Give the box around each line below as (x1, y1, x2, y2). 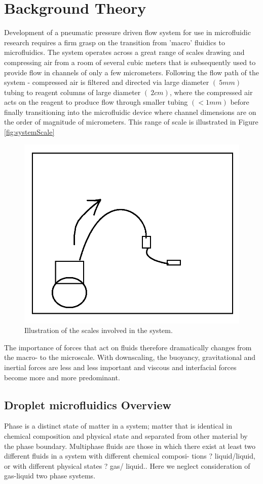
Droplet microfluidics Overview (4, 397, 171, 412)
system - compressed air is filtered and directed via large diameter (4, 77, 209, 87)
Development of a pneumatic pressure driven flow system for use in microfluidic (4, 27, 251, 38)
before (230, 97, 249, 107)
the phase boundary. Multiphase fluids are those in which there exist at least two (4, 440, 256, 451)
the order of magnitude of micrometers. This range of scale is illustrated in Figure (4, 116, 258, 127)
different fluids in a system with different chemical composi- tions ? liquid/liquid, (4, 450, 255, 461)
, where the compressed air (169, 86, 253, 97)
